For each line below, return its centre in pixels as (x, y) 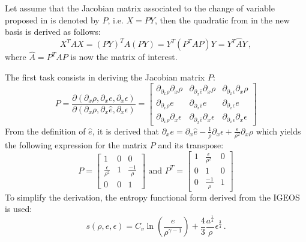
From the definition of (45, 131)
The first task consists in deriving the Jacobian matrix (105, 77)
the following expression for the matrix (76, 145)
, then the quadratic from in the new (222, 20)
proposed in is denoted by (52, 20)
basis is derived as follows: (53, 32)
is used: (19, 209)
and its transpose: (191, 145)
